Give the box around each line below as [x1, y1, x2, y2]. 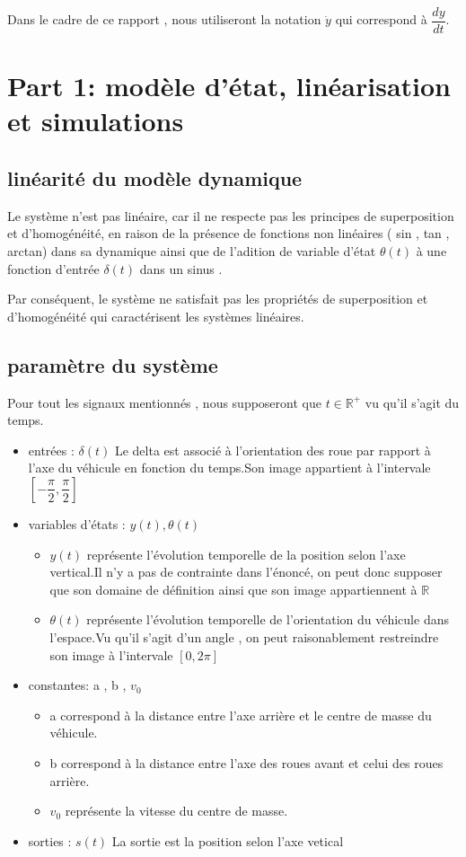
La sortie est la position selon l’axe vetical [111, 831, 344, 850]
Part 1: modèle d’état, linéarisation [7, 67, 452, 104]
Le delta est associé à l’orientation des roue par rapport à [114, 440, 431, 459]
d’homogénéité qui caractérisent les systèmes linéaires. [7, 306, 304, 325]
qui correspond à [335, 10, 427, 29]
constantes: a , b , [28, 676, 127, 694]
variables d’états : [28, 514, 126, 533]
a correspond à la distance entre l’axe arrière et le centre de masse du [49, 705, 432, 724]
